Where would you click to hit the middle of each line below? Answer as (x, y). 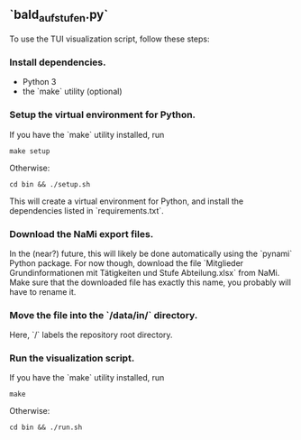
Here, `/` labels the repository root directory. (91, 335)
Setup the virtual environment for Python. (103, 115)
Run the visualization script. (72, 358)
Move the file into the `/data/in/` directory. (104, 315)
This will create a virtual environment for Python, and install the (127, 201)
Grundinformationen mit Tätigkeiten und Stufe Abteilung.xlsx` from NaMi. (145, 272)
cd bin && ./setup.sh (50, 184)
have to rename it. (43, 291)
